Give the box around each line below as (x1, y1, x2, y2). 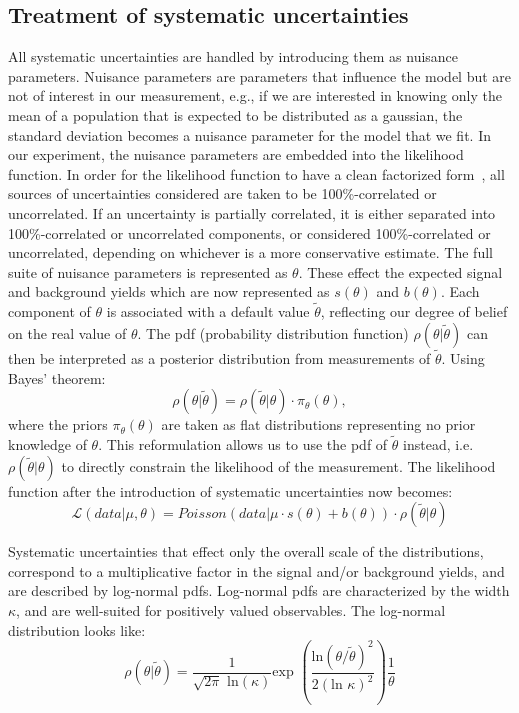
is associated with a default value (106, 301, 310, 322)
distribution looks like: (8, 619, 146, 640)
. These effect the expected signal (298, 261, 503, 282)
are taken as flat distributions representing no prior (161, 414, 476, 435)
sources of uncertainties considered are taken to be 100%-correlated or (8, 183, 437, 204)
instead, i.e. (403, 433, 474, 454)
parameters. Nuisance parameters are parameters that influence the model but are (8, 65, 512, 86)
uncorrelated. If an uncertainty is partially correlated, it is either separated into (8, 202, 496, 223)
